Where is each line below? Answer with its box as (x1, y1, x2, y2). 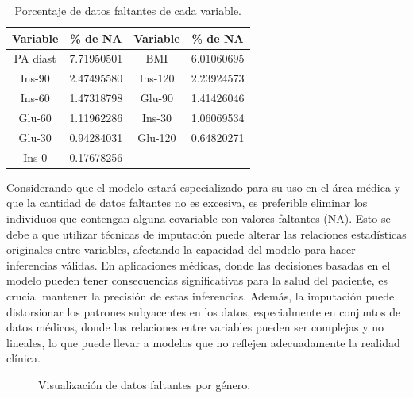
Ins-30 (141, 109, 172, 125)
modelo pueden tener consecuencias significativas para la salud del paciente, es (6, 272, 388, 289)
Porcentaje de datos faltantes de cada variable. (14, 2, 242, 18)
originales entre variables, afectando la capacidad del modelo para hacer (6, 241, 356, 258)
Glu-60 (18, 109, 52, 125)
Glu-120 (137, 128, 176, 145)
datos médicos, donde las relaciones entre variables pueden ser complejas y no (6, 319, 384, 335)
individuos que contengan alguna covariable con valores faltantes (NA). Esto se (6, 209, 391, 226)
